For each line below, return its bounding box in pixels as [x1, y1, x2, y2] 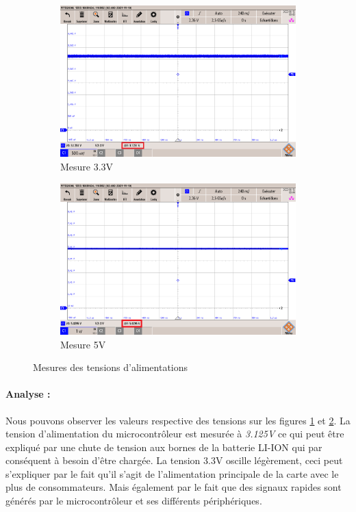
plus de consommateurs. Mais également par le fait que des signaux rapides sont [5, 480, 342, 494]
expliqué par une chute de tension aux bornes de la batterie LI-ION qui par [5, 439, 322, 454]
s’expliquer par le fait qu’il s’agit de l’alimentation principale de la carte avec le [5, 466, 339, 481]
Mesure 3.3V [60, 159, 114, 173]
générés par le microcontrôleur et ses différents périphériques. [5, 494, 262, 508]
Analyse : [5, 387, 51, 401]
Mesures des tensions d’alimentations [33, 360, 188, 374]
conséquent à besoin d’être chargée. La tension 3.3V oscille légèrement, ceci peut [5, 453, 343, 468]
